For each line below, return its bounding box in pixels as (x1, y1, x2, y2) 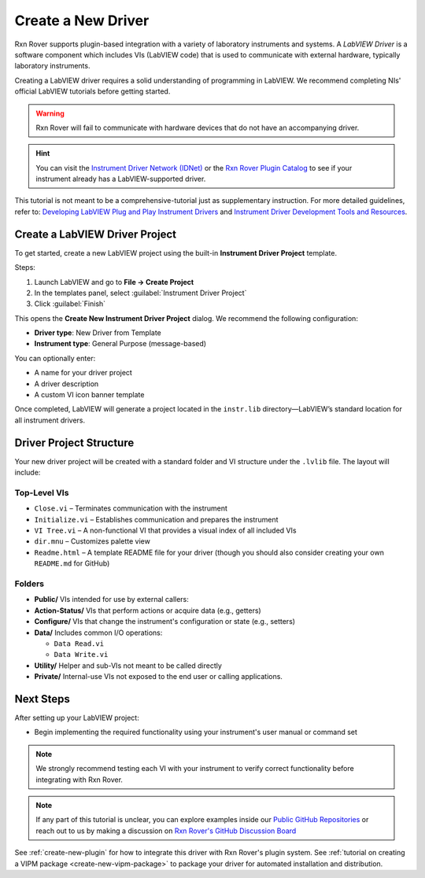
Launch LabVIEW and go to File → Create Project (34, 277, 194, 286)
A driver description (34, 378, 99, 389)
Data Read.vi (54, 639, 105, 648)
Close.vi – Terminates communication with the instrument (34, 504, 228, 513)
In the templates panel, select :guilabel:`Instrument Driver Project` (34, 288, 247, 297)
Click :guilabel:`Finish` (34, 299, 106, 308)
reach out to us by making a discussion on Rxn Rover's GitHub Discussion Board (35, 826, 297, 836)
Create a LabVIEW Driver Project (14, 227, 177, 241)
